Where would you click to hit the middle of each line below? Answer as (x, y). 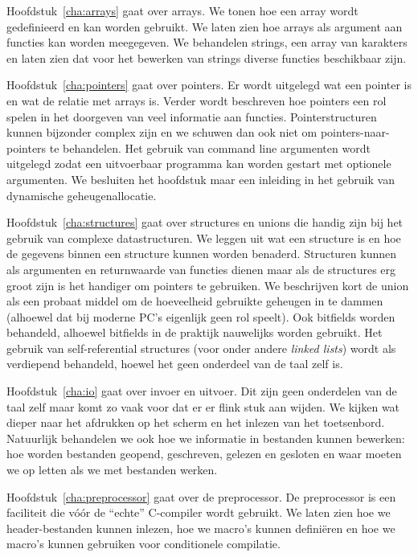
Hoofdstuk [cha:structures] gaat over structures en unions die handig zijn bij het (205, 222)
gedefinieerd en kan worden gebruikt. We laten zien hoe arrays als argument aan (205, 26)
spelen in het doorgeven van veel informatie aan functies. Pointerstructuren (192, 116)
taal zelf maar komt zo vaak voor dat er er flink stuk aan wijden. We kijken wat (203, 406)
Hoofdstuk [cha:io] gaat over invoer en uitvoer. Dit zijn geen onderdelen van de (202, 391)
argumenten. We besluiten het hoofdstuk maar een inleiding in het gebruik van (201, 179)
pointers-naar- (355, 132)
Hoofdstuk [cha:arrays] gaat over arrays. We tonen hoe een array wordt (182, 10)
